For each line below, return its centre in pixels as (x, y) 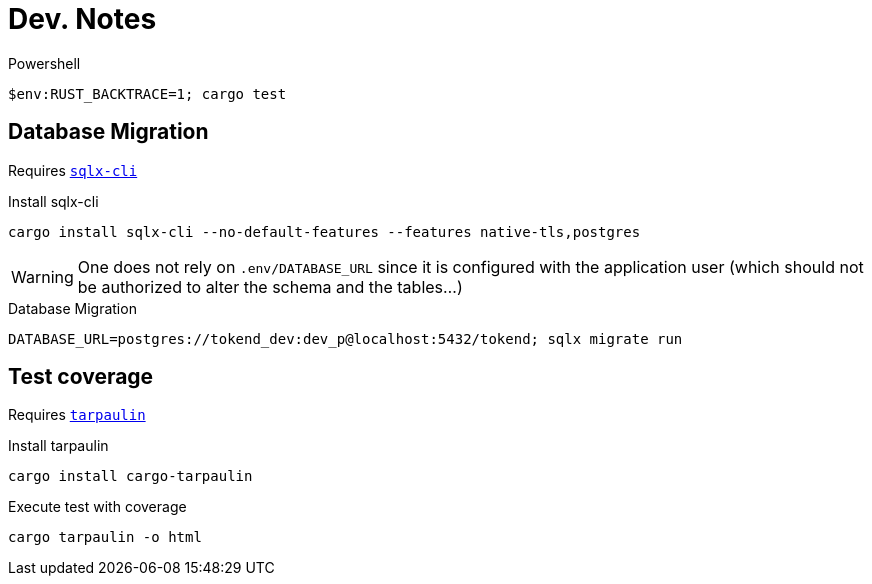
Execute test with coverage (97, 507)
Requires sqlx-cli (73, 170)
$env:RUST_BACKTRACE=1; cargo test (147, 93)
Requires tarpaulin (77, 415)
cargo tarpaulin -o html (105, 537)
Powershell (44, 63)
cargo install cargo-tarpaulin (130, 476)
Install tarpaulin (58, 446)
